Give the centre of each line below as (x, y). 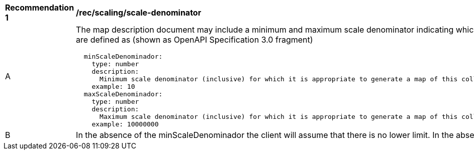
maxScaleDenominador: (123, 94)
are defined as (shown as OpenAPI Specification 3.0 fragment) (195, 40)
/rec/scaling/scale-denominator (139, 13)
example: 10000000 (125, 124)
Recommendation (40, 8)
